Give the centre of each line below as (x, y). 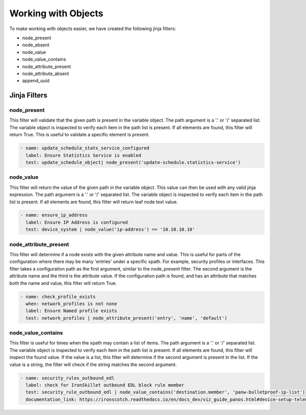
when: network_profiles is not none (71, 303)
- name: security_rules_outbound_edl (67, 378)
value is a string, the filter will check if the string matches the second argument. (93, 364)
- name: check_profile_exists (58, 297)
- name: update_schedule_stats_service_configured (85, 148)
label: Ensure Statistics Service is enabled (83, 155)
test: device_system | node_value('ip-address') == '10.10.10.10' (110, 229)
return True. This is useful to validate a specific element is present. (80, 135)
